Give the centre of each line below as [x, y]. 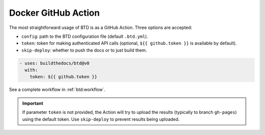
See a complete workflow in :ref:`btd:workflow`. [57, 90]
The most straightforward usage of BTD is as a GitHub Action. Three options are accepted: [101, 27]
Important [33, 103]
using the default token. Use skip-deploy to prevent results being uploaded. [101, 119]
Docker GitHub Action [54, 13]
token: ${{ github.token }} [64, 77]
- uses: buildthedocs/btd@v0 [54, 63]
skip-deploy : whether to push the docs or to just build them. [84, 50]
